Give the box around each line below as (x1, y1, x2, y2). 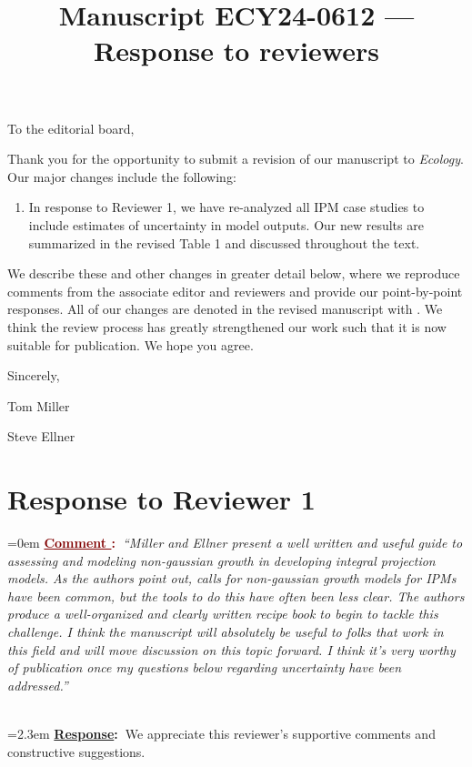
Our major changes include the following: (7, 167, 236, 186)
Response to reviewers (94, 32, 379, 69)
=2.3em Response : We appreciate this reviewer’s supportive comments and (7, 723, 436, 742)
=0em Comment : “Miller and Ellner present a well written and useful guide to (7, 533, 463, 551)
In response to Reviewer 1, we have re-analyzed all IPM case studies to (28, 197, 425, 217)
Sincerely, (7, 366, 60, 385)
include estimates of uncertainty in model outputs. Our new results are (28, 215, 424, 234)
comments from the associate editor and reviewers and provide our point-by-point (7, 281, 463, 300)
